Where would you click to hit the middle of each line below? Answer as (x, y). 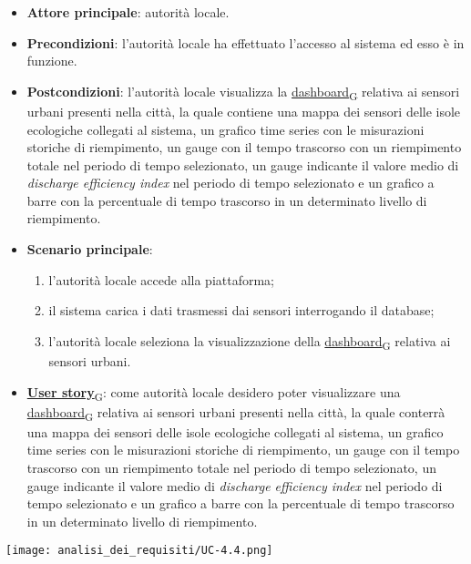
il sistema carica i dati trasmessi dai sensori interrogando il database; (241, 310)
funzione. (52, 61)
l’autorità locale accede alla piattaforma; (162, 279)
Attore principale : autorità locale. (128, 12)
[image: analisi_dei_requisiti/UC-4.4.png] (139, 551)
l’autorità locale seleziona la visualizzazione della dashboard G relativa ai (250, 342)
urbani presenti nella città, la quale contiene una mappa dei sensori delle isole (244, 111)
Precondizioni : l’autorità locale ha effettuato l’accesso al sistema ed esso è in (246, 42)
